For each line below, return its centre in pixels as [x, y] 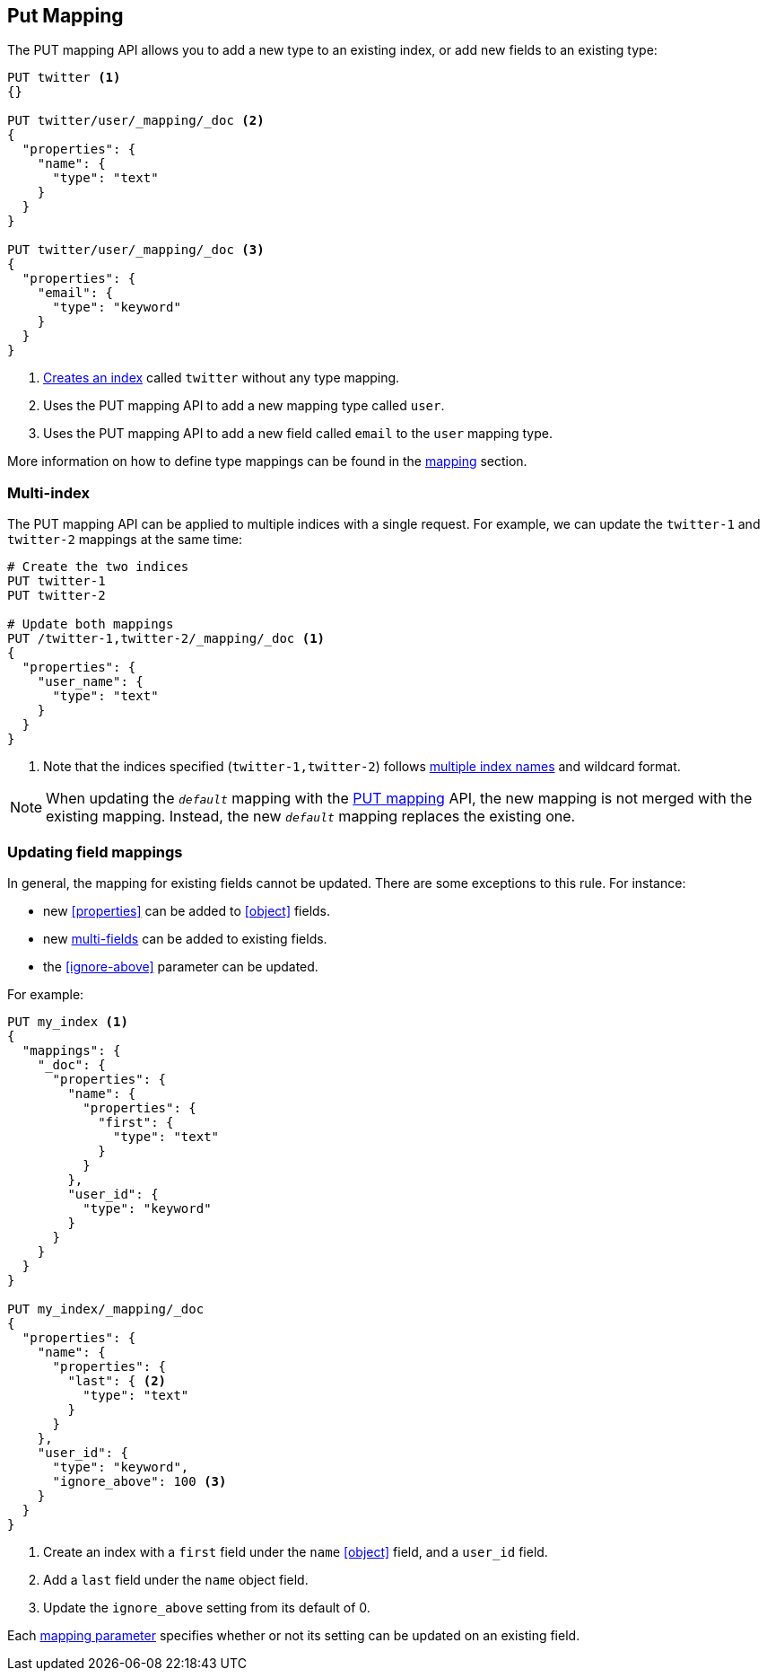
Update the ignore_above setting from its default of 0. [207, 1607]
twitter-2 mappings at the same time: [125, 540]
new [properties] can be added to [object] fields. [187, 910]
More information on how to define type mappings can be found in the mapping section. [267, 461]
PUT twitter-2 [57, 596]
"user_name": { [90, 682]
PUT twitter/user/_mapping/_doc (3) [136, 250]
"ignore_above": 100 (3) [139, 1481]
